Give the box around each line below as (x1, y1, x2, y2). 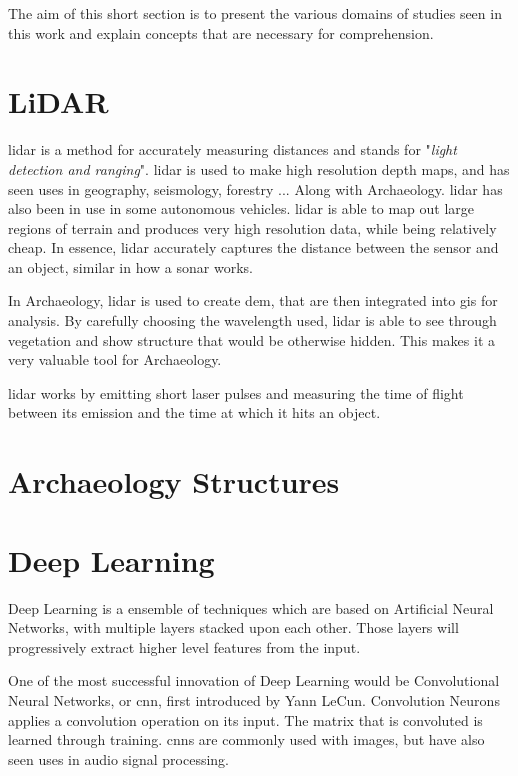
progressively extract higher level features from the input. (8, 636, 361, 657)
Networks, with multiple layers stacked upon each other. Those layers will (8, 617, 459, 638)
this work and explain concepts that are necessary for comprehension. (8, 22, 434, 43)
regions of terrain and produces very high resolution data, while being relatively (8, 217, 497, 238)
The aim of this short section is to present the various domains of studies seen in (8, 3, 502, 23)
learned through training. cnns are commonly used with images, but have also (8, 729, 485, 750)
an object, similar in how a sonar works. (8, 256, 253, 277)
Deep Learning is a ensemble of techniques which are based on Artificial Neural (8, 597, 494, 618)
